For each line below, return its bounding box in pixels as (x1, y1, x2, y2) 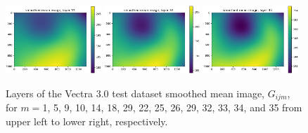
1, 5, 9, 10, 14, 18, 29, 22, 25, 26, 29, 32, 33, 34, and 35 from (42, 100, 302, 115)
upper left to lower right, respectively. (6, 113, 168, 128)
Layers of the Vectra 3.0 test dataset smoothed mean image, (6, 85, 265, 100)
